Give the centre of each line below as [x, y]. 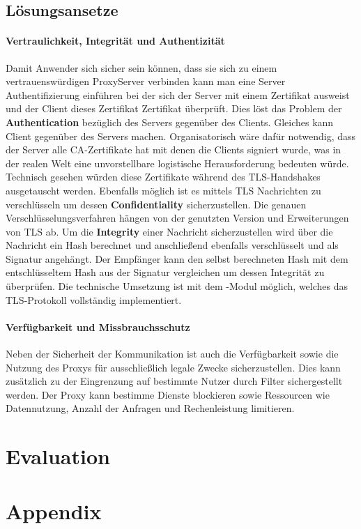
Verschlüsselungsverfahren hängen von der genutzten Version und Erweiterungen [177, 218]
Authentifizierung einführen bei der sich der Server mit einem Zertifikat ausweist [178, 94]
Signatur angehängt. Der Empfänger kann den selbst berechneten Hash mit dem [177, 258]
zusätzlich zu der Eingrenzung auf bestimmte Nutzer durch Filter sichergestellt [174, 381]
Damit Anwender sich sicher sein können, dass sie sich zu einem [141, 67]
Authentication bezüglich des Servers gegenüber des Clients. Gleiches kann [170, 122]
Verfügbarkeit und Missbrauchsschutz [98, 327]
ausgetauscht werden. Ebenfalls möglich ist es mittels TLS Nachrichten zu [163, 190]
